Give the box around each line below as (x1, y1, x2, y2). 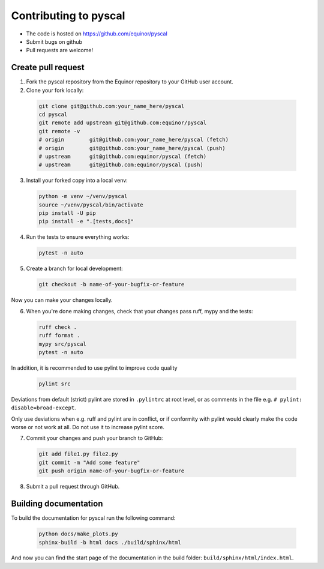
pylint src (38, 380, 71, 387)
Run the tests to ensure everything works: (26, 233, 130, 241)
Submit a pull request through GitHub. (26, 483, 120, 490)
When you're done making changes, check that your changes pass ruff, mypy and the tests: (26, 307, 253, 315)
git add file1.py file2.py (38, 451, 118, 457)
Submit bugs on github (26, 38, 83, 45)
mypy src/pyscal (38, 340, 87, 348)
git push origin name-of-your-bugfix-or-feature (38, 468, 185, 474)
